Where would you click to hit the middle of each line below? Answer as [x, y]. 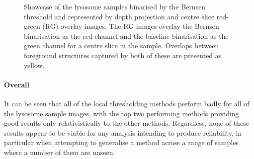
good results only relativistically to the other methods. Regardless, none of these [127, 123]
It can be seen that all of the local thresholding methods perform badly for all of [127, 103]
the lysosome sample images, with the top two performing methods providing [122, 113]
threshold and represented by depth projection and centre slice [119, 16]
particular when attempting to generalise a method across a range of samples [121, 142]
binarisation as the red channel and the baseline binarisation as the [126, 36]
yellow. [34, 65]
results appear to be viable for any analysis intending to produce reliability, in [123, 132]
